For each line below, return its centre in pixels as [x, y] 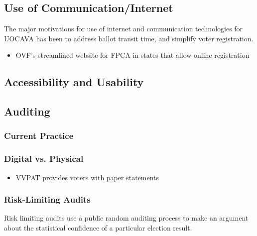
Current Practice [39, 136]
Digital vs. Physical [44, 159]
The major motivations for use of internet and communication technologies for [124, 29]
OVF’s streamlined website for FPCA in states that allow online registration [132, 55]
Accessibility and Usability [74, 82]
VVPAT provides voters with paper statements [87, 177]
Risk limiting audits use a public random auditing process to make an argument [126, 218]
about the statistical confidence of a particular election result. [98, 228]
